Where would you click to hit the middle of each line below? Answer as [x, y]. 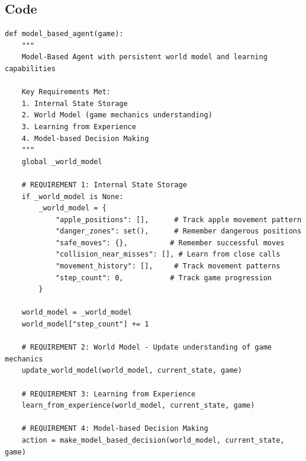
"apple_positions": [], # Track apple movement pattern [178, 220]
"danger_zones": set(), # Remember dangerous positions [178, 231]
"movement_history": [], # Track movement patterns [168, 266]
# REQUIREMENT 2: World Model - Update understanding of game [147, 348]
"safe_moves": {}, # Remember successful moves [170, 243]
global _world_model [62, 161]
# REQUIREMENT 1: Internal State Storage [104, 185]
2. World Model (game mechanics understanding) [117, 115]
